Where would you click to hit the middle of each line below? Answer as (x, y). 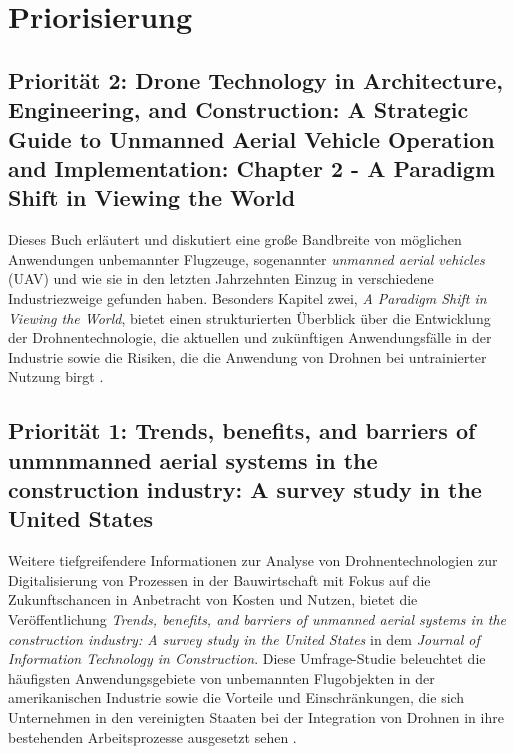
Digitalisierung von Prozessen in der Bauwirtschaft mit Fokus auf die (219, 579)
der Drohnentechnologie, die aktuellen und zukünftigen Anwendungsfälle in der (250, 337)
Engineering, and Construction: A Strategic (238, 109)
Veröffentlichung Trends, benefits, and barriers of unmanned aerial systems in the (257, 619)
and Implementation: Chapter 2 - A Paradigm (252, 167)
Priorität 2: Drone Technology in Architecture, (256, 79)
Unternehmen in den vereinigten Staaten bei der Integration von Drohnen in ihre (256, 717)
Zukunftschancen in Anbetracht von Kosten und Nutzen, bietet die (213, 599)
